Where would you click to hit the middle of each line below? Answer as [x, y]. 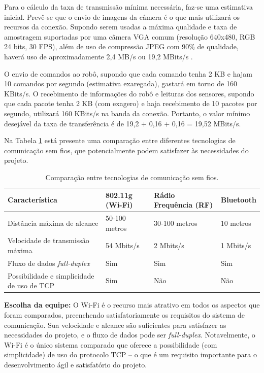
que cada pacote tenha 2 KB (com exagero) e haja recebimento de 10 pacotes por [131, 103]
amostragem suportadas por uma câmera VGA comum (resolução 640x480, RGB [130, 36]
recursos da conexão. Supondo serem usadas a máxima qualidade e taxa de [121, 27]
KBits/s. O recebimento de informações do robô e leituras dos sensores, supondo [129, 93]
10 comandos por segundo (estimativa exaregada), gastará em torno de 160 [121, 83]
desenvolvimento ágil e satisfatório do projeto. [76, 364]
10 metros [236, 223]
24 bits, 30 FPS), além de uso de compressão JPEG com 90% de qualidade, [121, 46]
